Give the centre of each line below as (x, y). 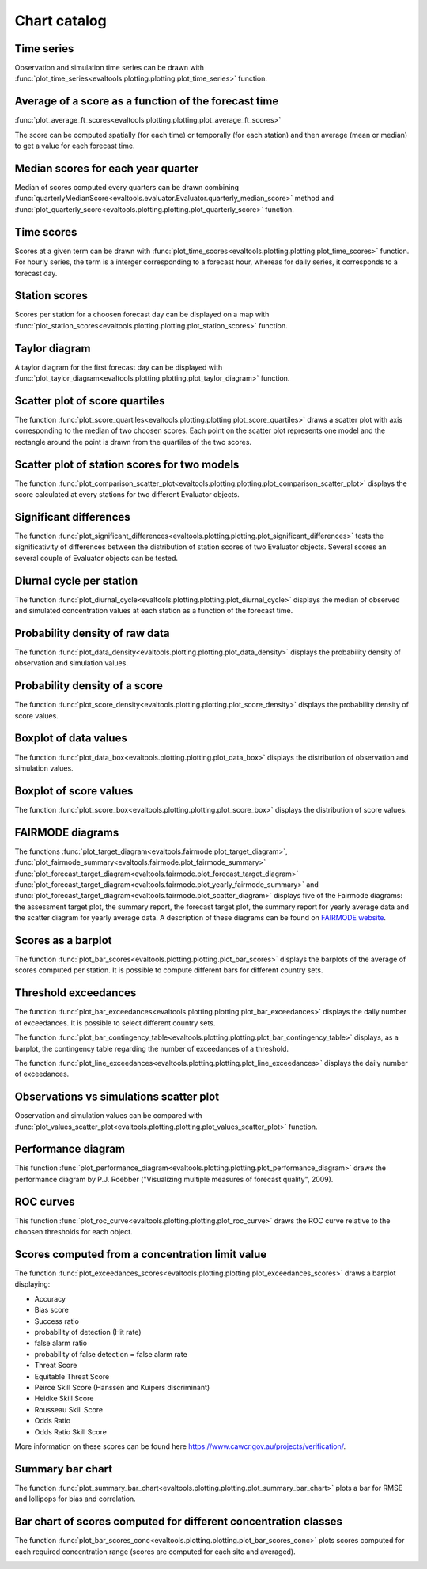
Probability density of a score (89, 686)
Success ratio (57, 1321)
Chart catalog (60, 21)
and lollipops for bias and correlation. (75, 1499)
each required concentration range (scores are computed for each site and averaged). (155, 1552)
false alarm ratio (61, 1343)
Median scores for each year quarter (107, 168)
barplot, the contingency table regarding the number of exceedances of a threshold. (151, 1048)
